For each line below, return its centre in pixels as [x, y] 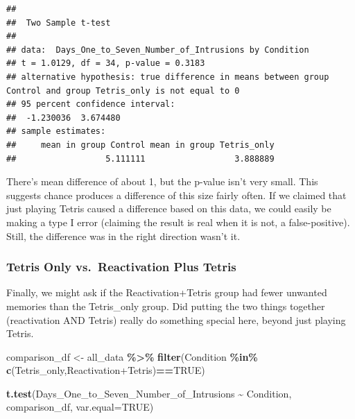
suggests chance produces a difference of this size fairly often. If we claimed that [176, 195]
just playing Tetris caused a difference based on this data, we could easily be [169, 208]
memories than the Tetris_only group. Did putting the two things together [166, 306]
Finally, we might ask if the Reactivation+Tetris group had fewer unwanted [167, 292]
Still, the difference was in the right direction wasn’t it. [123, 236]
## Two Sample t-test [59, 23]
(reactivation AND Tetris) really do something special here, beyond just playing [176, 319]
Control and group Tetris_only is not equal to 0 [123, 91]
